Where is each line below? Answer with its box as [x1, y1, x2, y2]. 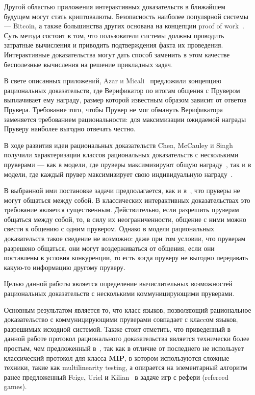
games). [4, 381, 27, 392]
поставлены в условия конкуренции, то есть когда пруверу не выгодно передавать [4, 252, 249, 263]
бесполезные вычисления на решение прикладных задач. [4, 59, 173, 69]
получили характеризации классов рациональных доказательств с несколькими [4, 149, 238, 160]
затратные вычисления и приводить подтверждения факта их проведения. [4, 40, 223, 50]
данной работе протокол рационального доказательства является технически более [4, 333, 250, 344]
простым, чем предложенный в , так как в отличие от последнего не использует [4, 343, 244, 353]
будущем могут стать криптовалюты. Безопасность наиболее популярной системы [4, 11, 249, 21]
